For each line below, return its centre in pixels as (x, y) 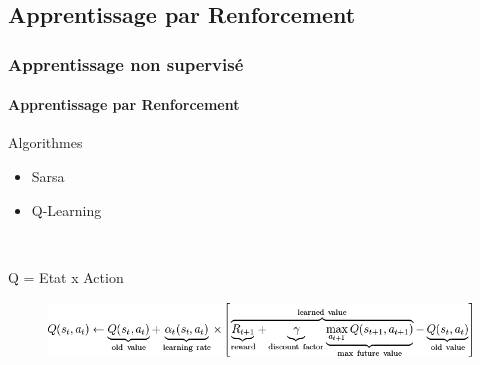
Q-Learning (66, 209)
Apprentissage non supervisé (126, 63)
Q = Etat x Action (66, 276)
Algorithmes (45, 142)
